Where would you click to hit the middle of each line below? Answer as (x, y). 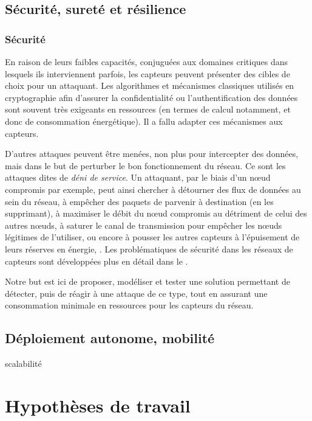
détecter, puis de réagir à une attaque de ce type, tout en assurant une (136, 293)
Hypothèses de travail (98, 405)
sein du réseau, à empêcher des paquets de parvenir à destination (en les (139, 201)
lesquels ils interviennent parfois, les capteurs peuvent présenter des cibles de (148, 73)
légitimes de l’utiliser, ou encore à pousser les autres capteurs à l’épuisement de (152, 237)
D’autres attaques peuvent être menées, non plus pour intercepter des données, (152, 154)
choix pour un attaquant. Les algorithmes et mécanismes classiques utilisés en (150, 85)
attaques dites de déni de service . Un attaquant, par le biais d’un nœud (138, 177)
